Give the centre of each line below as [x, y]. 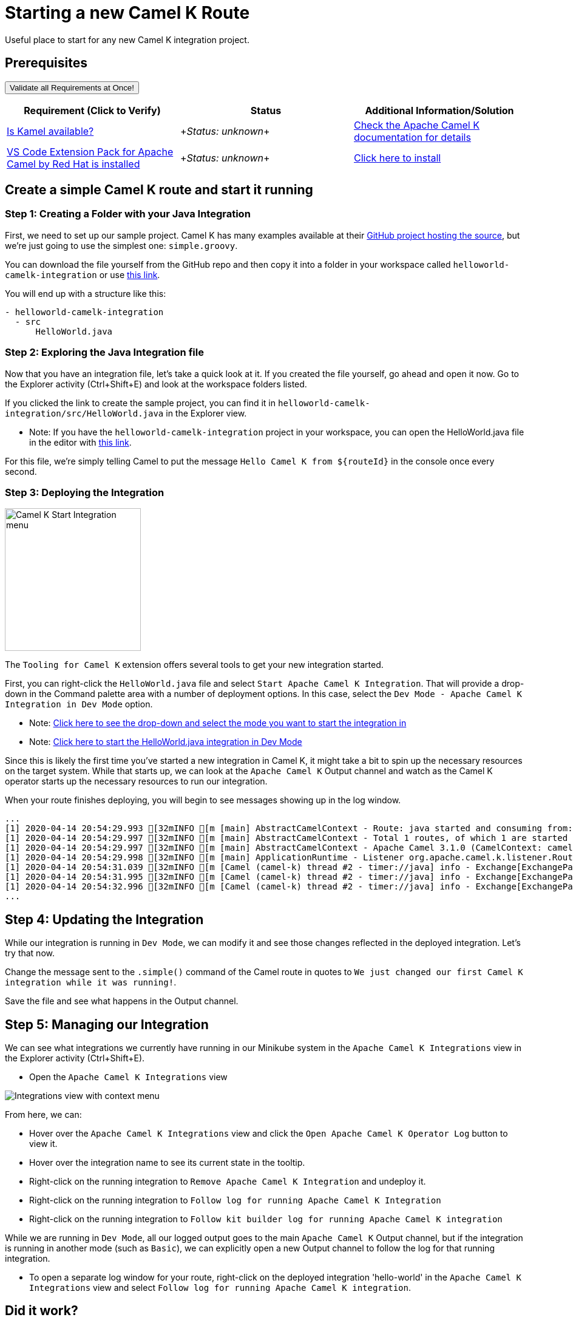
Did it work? [42, 1311]
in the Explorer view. [206, 413]
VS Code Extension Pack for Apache [90, 151]
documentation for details [412, 137]
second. [21, 471]
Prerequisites [46, 63]
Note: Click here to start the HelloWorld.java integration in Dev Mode [166, 742]
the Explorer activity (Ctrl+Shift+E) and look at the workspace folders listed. [156, 384]
